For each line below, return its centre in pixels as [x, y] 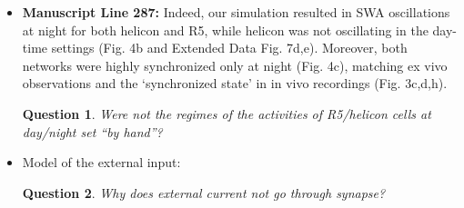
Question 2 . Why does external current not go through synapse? [204, 192]
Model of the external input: [101, 162]
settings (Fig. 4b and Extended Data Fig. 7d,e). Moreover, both [229, 48]
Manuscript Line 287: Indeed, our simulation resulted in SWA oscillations [236, 12]
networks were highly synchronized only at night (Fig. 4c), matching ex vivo [235, 65]
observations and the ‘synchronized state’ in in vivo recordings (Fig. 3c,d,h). [235, 83]
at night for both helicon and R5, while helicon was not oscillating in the [225, 30]
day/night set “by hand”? [92, 131]
